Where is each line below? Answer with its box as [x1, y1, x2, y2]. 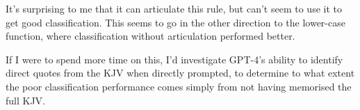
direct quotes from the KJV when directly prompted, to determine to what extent [6, 65, 355, 80]
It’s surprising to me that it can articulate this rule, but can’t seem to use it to [6, 1, 342, 15]
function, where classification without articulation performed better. [6, 29, 295, 43]
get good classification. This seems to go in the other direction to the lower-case [6, 15, 345, 29]
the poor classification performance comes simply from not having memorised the [6, 79, 352, 93]
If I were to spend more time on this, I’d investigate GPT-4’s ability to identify [6, 52, 343, 66]
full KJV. [6, 93, 45, 107]
